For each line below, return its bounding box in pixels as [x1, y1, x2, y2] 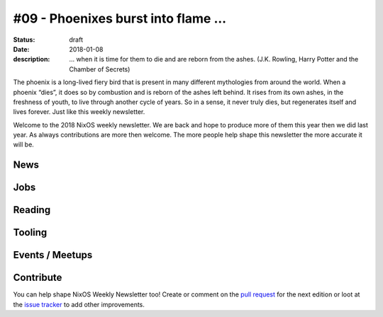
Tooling [13, 226, 48, 238]
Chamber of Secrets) [69, 64, 131, 74]
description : [13, 55, 50, 64]
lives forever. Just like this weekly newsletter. [13, 108, 145, 116]
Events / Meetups [13, 249, 93, 261]
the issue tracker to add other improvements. [13, 300, 145, 309]
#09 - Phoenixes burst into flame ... [13, 11, 227, 26]
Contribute [13, 272, 62, 284]
